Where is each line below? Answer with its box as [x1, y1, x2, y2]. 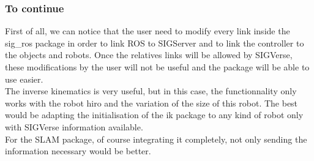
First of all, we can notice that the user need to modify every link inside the [5, 24, 290, 37]
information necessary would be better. [5, 144, 151, 157]
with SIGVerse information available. [5, 120, 143, 133]
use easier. [5, 72, 43, 85]
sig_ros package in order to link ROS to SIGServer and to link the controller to [5, 36, 304, 49]
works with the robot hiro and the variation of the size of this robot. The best [5, 96, 298, 109]
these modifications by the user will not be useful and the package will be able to [5, 61, 310, 73]
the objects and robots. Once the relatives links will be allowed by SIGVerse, [5, 48, 293, 61]
